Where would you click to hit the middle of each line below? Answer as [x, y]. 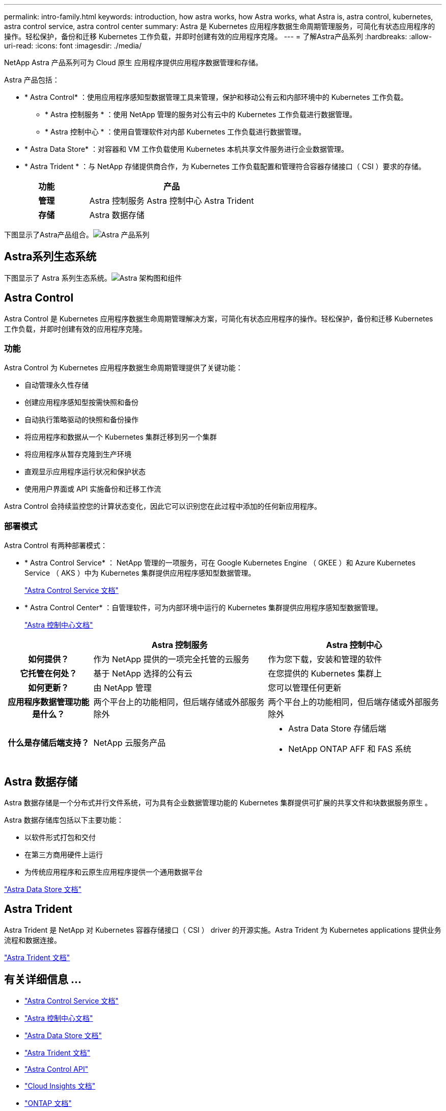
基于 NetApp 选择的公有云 [143, 674]
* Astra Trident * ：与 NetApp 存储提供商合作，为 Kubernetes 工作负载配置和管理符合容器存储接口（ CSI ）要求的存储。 [225, 166]
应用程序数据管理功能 [49, 702]
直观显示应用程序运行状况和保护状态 [85, 472]
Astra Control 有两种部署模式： [56, 546]
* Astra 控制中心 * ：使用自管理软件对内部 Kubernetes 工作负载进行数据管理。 [175, 132]
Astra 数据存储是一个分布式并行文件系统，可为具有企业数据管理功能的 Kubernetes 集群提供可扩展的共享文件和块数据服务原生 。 [218, 803]
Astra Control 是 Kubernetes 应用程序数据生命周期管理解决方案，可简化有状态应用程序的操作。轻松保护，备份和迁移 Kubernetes [219, 318]
